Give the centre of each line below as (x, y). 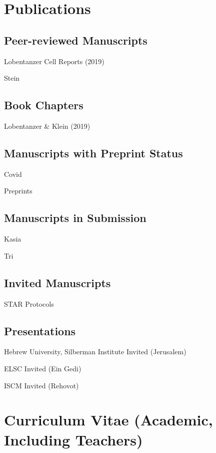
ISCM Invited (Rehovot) (41, 385)
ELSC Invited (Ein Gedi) (43, 368)
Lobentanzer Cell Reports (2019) (54, 61)
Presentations (40, 330)
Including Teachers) (73, 439)
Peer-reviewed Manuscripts (76, 40)
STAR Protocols (29, 303)
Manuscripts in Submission (75, 218)
